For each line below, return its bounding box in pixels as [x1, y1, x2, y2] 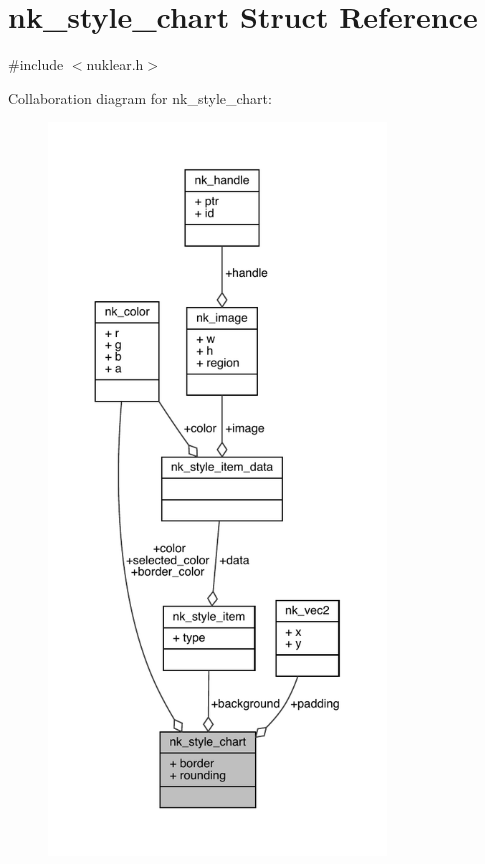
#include [8, 54, 64, 75]
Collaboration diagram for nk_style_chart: [8, 87, 272, 108]
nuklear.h [86, 54, 144, 75]
